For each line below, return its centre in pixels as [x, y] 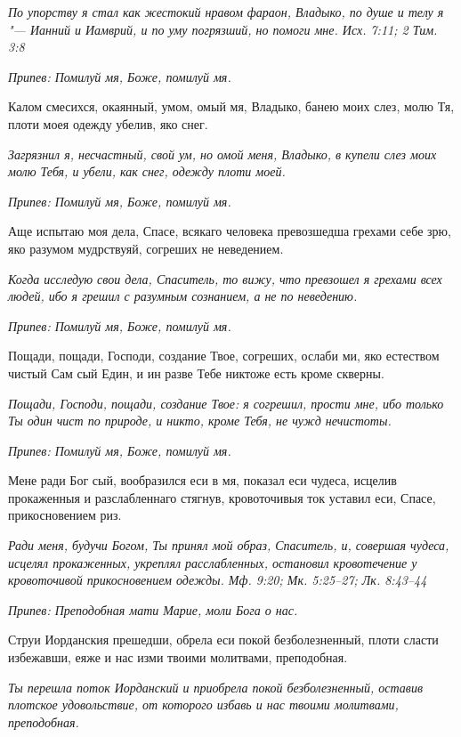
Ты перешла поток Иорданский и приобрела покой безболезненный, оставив [215, 687]
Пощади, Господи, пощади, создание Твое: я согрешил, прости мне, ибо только [226, 403]
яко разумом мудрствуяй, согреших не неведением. [146, 248]
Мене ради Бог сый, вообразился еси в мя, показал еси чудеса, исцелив [202, 480]
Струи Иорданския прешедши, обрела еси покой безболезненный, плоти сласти [223, 640]
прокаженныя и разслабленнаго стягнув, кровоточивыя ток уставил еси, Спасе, [222, 497]
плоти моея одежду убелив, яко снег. [108, 123]
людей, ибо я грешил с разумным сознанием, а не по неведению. [183, 296]
